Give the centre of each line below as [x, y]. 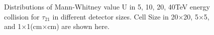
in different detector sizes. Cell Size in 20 [115, 16]
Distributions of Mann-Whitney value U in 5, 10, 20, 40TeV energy [107, 6]
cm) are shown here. [78, 26]
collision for [22, 16]
